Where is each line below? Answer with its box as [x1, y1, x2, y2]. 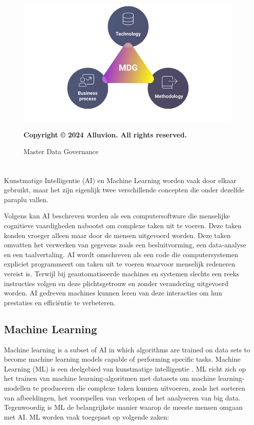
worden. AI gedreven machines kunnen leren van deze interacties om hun [4, 288, 222, 298]
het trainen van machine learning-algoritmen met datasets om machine [4, 373, 216, 383]
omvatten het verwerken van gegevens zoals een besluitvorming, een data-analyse [4, 239, 247, 250]
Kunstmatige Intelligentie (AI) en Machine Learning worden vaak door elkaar [4, 175, 236, 185]
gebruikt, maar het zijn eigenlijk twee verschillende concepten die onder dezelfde [4, 185, 244, 195]
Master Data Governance [23, 146, 99, 156]
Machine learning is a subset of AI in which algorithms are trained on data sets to [4, 344, 251, 354]
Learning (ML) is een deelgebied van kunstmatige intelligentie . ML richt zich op [4, 363, 246, 373]
